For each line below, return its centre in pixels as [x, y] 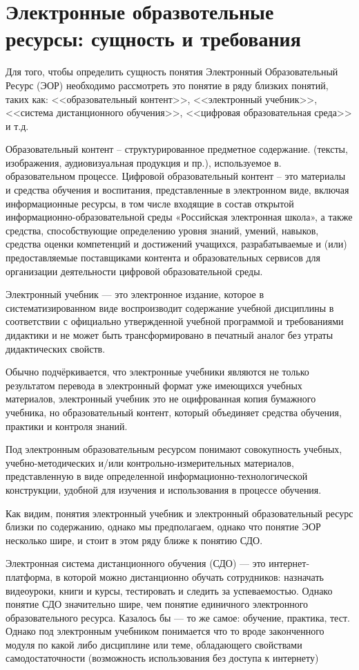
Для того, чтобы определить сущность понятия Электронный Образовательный [172, 72]
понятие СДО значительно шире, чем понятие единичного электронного [157, 604]
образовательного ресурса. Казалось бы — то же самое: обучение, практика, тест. [178, 617]
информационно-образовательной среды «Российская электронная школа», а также [179, 217]
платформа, [29, 576]
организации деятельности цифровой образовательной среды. [134, 271]
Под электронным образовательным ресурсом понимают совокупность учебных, [174, 449]
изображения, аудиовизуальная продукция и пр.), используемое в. [144, 162]
